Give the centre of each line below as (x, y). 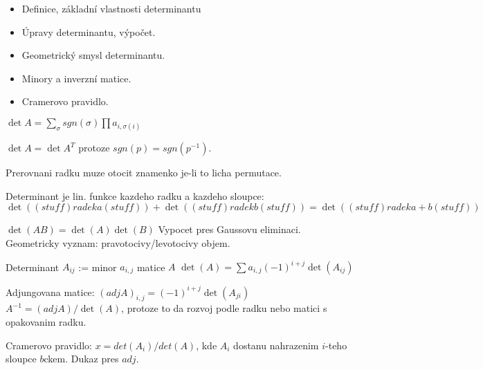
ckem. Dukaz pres (81, 359)
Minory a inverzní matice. (76, 78)
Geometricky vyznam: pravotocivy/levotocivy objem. (118, 242)
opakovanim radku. (46, 321)
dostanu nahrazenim (276, 345)
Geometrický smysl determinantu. (93, 55)
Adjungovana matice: (50, 292)
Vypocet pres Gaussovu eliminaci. (229, 229)
